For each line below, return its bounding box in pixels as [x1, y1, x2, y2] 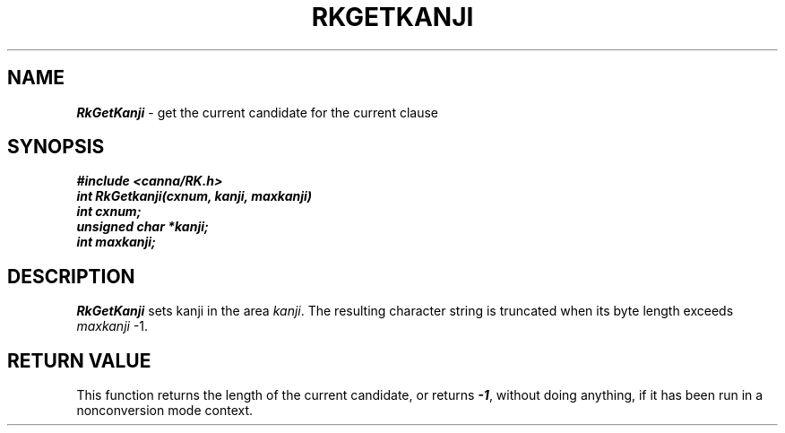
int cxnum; [76, 204, 142, 220]
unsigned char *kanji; [76, 219, 209, 235]
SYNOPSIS [7, 135, 105, 159]
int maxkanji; [76, 234, 156, 250]
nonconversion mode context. [76, 403, 254, 419]
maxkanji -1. [76, 318, 149, 334]
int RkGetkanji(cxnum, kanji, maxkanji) [76, 188, 313, 204]
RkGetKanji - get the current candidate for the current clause [76, 104, 438, 120]
